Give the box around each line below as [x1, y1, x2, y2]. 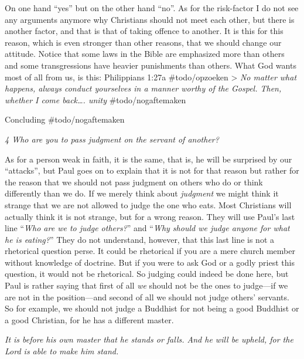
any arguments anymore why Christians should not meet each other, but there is [5, 13, 295, 25]
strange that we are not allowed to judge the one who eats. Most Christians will [5, 198, 292, 211]
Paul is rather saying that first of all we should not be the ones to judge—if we [5, 279, 288, 292]
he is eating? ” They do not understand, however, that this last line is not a [5, 233, 274, 245]
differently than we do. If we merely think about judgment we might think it [5, 187, 279, 199]
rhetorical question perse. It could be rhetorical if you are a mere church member [5, 245, 295, 257]
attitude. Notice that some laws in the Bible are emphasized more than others [5, 48, 285, 60]
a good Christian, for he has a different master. [5, 313, 174, 326]
